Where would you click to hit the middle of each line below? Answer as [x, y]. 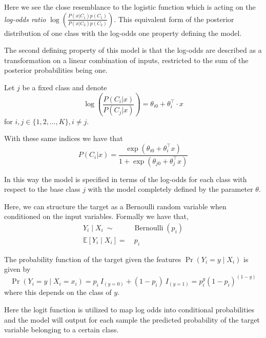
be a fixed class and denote [65, 87]
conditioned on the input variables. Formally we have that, [96, 216]
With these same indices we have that [64, 138]
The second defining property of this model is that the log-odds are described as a [133, 50]
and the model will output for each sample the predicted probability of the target [132, 319]
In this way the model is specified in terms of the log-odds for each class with [126, 179]
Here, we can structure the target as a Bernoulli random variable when [115, 206]
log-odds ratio [25, 19]
